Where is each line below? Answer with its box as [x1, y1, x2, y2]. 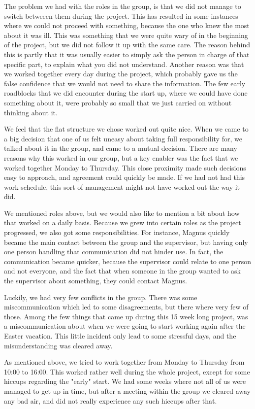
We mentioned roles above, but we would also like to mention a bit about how [4, 207, 240, 218]
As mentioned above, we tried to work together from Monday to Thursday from [4, 357, 245, 367]
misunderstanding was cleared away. [4, 340, 113, 350]
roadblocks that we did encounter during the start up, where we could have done [4, 88, 248, 98]
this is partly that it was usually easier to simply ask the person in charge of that [4, 49, 250, 59]
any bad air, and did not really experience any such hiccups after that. [4, 395, 217, 406]
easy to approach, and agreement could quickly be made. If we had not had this [4, 172, 245, 182]
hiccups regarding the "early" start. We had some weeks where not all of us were [4, 376, 246, 386]
